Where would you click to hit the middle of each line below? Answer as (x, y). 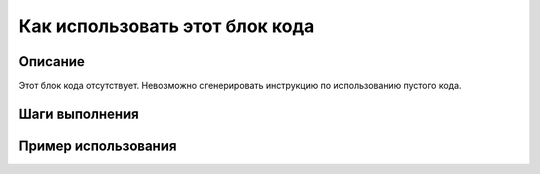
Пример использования (97, 145)
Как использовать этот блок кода (166, 26)
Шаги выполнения (78, 113)
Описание (51, 61)
